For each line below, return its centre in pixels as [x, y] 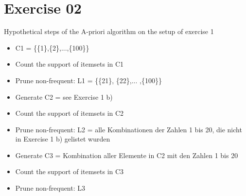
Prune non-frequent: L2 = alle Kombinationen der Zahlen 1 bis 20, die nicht [129, 129]
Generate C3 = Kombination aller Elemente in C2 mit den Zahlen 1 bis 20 [127, 155]
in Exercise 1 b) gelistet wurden [63, 139]
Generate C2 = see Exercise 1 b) [64, 97]
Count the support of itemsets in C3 [70, 171]
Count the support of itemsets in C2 [70, 113]
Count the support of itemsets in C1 [70, 64]
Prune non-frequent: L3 [50, 188]
